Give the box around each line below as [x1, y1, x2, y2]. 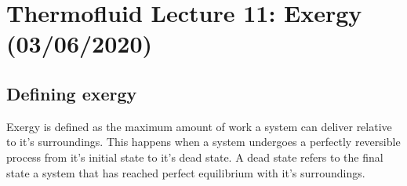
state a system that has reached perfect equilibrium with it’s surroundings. [6, 164, 365, 181]
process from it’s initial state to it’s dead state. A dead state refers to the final [6, 148, 383, 165]
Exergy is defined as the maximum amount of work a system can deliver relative [6, 118, 392, 134]
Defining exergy [6, 81, 137, 105]
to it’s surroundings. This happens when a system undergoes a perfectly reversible [6, 133, 401, 150]
